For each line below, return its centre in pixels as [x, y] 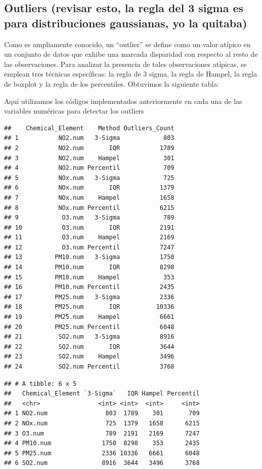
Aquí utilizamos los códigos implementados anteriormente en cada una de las [123, 101]
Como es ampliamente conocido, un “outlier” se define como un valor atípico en [127, 44]
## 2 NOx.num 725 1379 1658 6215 [102, 423]
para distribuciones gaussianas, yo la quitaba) [126, 23]
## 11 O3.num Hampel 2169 [89, 238]
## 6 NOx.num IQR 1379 [89, 188]
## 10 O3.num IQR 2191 [89, 227]
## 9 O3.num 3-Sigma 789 [89, 218]
